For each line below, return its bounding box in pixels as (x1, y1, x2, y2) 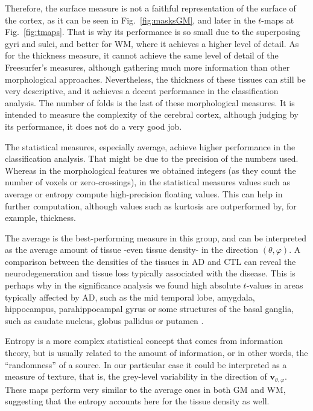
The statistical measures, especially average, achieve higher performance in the (5, 140, 296, 153)
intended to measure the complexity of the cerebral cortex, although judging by (5, 108, 299, 121)
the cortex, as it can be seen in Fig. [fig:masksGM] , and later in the (5, 13, 256, 26)
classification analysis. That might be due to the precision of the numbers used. (5, 152, 299, 165)
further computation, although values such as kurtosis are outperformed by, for (5, 199, 297, 212)
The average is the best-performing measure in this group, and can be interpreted (5, 231, 306, 244)
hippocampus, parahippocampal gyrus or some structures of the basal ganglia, (5, 302, 294, 315)
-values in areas (246, 279, 303, 292)
